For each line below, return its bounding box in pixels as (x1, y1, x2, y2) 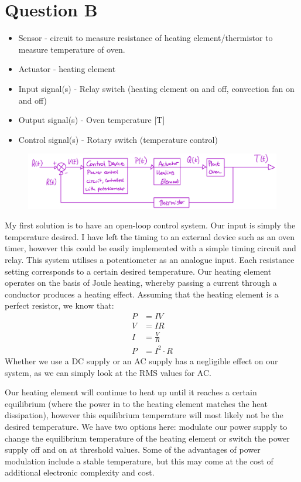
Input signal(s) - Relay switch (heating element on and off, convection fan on (18, 82, 295, 94)
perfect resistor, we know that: (5, 299, 114, 312)
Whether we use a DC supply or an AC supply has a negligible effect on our (5, 355, 278, 367)
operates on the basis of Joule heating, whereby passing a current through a (5, 276, 277, 289)
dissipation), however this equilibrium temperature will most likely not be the (5, 409, 283, 421)
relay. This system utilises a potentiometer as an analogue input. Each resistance (5, 254, 295, 266)
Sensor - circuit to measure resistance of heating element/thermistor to (18, 32, 273, 44)
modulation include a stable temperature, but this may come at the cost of (5, 454, 273, 467)
